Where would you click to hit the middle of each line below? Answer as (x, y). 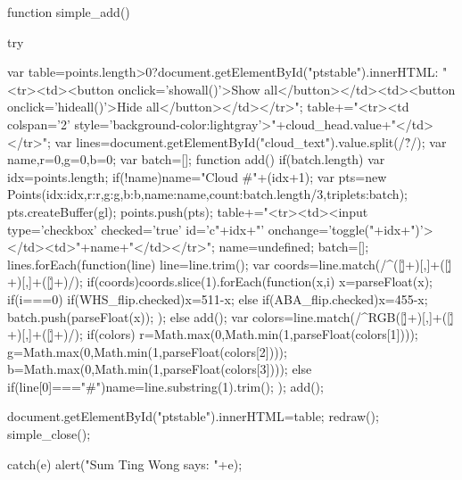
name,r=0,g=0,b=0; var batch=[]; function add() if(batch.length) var (196, 159)
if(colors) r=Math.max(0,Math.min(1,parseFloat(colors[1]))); (252, 334)
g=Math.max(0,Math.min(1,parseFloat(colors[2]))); (147, 351)
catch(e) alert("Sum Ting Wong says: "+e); (125, 463)
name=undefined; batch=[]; (294, 247)
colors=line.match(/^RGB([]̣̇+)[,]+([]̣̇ (353, 316)
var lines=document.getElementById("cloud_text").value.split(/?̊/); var (251, 141)
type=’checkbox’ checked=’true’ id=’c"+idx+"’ (136, 229)
